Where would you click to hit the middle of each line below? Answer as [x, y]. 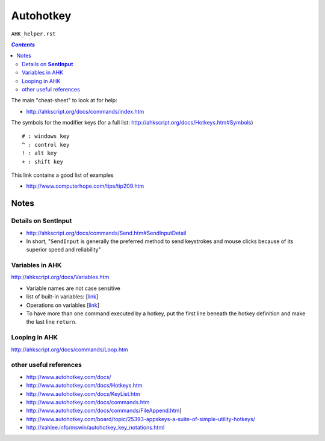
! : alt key [39, 153]
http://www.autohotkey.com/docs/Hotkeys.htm [84, 386]
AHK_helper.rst [34, 34]
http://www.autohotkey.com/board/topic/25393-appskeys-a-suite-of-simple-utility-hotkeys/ [141, 419]
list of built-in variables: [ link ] [62, 297]
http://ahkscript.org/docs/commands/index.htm [85, 111]
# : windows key [46, 136]
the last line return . [51, 322]
